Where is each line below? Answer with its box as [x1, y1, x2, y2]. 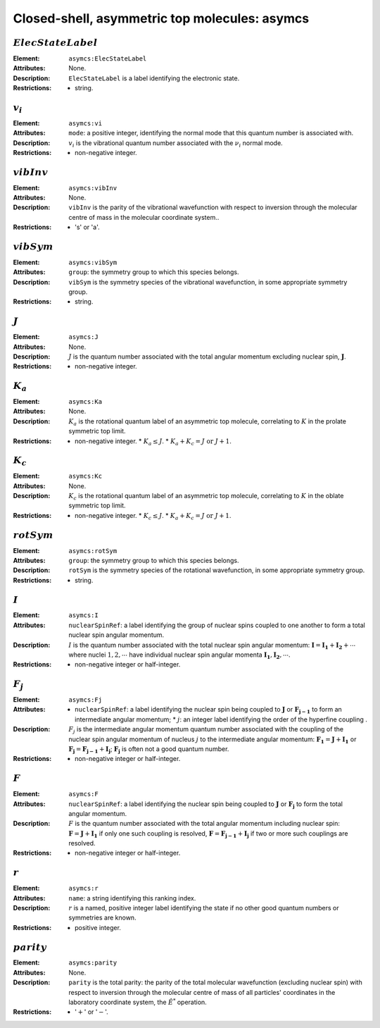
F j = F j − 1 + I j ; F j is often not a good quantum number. [68, 745, 229, 755]
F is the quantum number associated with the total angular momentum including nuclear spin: [68, 819, 341, 828]
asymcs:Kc [68, 472, 102, 481]
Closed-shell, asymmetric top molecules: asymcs [13, 11, 310, 26]
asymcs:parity [68, 959, 118, 967]
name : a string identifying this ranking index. [68, 893, 196, 902]
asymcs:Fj [68, 696, 102, 704]
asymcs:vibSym [68, 258, 118, 266]
